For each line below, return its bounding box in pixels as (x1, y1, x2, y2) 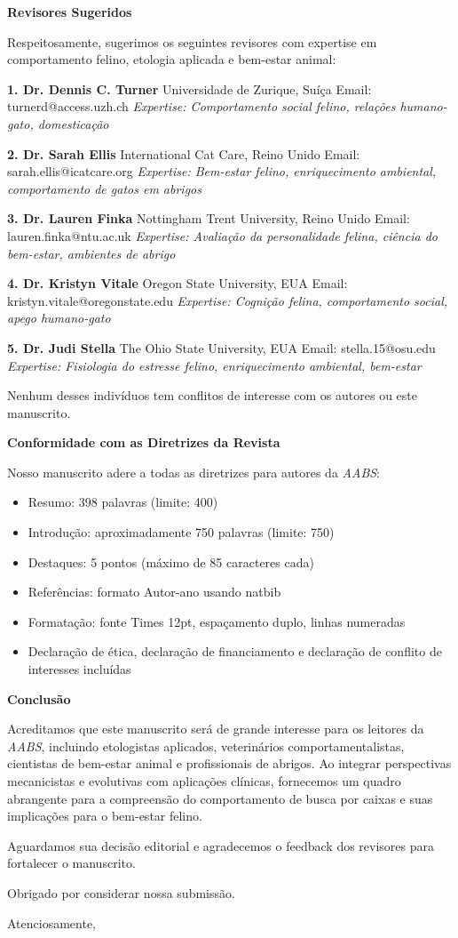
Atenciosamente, (7, 913, 97, 932)
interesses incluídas (28, 660, 131, 678)
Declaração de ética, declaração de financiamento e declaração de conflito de (28, 642, 442, 661)
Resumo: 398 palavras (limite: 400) (28, 493, 218, 511)
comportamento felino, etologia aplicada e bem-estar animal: (7, 50, 336, 68)
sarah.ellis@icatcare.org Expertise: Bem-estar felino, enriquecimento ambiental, (7, 162, 437, 180)
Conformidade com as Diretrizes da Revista (7, 433, 280, 452)
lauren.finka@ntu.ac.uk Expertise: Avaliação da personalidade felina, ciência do (7, 226, 438, 245)
